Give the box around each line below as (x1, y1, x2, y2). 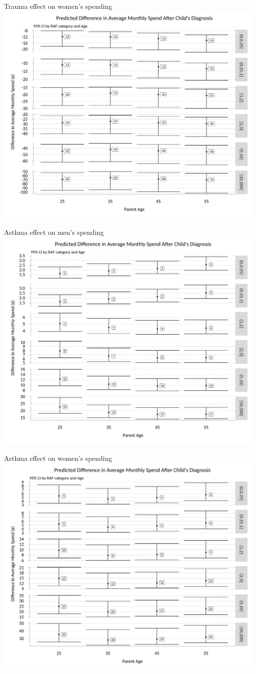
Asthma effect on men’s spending (4, 227, 104, 237)
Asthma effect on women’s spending (4, 453, 112, 463)
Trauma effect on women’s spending (4, 1, 112, 11)
